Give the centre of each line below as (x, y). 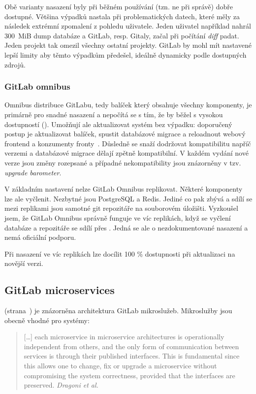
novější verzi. (24, 263)
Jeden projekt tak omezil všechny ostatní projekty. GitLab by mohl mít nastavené (128, 45)
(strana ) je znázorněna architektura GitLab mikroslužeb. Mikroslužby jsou (118, 311)
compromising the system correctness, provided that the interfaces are (129, 375)
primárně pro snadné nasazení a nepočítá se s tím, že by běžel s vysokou (114, 114)
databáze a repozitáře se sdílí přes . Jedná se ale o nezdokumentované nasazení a (126, 227)
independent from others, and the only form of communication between (131, 346)
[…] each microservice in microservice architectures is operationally (124, 337)
